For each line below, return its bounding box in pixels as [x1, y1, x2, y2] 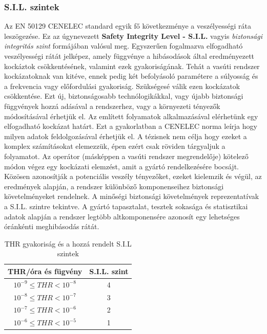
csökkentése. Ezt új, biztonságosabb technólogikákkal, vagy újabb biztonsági [4, 91, 243, 101]
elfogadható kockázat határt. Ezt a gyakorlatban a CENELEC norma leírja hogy [4, 121, 257, 131]
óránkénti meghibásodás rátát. [4, 221, 99, 232]
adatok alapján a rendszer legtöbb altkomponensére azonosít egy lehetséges [4, 211, 240, 221]
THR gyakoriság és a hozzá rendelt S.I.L [4, 238, 132, 249]
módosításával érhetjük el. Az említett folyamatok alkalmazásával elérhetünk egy [4, 110, 258, 121]
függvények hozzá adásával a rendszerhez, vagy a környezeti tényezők [4, 100, 220, 111]
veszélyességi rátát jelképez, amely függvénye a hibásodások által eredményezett [4, 51, 255, 61]
